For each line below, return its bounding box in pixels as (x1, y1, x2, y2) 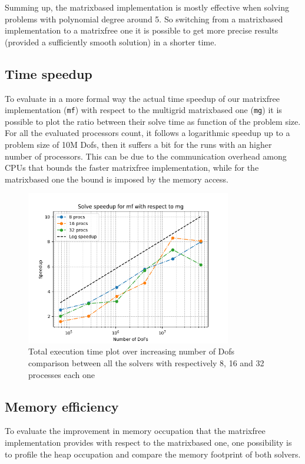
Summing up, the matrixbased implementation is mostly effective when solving (5, 1, 289, 13)
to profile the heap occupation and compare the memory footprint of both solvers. (5, 448, 301, 460)
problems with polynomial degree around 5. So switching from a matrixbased (5, 12, 283, 25)
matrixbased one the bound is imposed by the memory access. (5, 173, 228, 185)
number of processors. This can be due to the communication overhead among (5, 150, 287, 162)
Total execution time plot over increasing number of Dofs (28, 345, 235, 357)
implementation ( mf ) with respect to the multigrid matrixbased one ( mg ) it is (5, 104, 282, 116)
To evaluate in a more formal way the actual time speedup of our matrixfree (5, 92, 280, 104)
